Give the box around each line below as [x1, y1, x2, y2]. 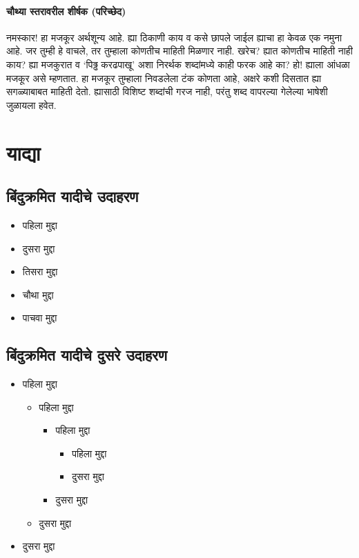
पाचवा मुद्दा [22, 310, 57, 325]
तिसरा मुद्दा [22, 264, 58, 279]
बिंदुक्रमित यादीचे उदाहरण [6, 186, 139, 207]
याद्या [6, 138, 41, 166]
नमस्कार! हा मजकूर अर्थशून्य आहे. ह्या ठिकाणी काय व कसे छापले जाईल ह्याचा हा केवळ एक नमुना [6, 30, 342, 44]
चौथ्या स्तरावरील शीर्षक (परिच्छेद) [6, 3, 126, 18]
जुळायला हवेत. [6, 97, 57, 112]
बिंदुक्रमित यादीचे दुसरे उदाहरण [6, 344, 167, 366]
